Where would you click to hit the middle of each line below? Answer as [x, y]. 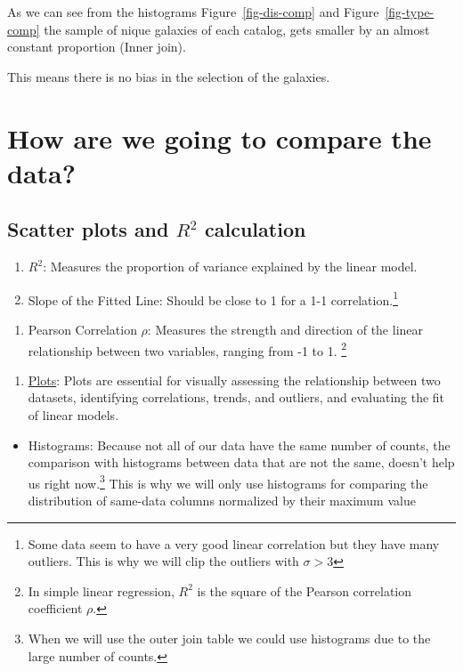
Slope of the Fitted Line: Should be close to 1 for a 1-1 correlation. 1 [213, 298]
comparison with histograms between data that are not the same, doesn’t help [241, 462]
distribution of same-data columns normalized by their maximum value [222, 501]
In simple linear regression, [101, 590]
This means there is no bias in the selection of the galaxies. [169, 76]
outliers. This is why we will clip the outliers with [163, 561]
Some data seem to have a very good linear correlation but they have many [234, 543]
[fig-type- [410, 12]
